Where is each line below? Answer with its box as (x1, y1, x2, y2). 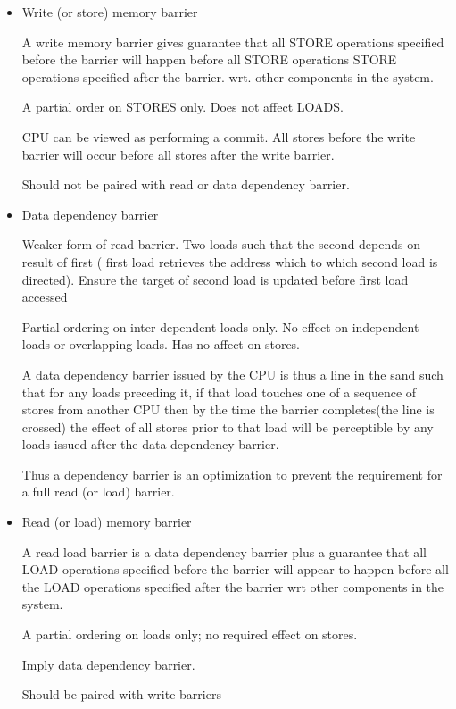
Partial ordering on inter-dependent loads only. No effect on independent (21, 317, 419, 336)
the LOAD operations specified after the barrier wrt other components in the (21, 577, 444, 596)
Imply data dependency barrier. (21, 655, 195, 673)
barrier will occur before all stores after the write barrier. (21, 145, 335, 163)
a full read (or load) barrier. (21, 482, 175, 501)
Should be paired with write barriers (21, 685, 221, 704)
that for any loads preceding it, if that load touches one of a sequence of (21, 382, 417, 401)
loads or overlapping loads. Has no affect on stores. (21, 335, 301, 354)
